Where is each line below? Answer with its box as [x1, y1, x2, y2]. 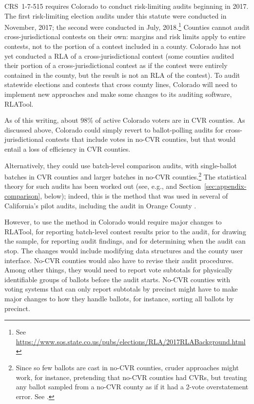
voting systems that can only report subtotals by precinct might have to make [4, 284, 238, 294]
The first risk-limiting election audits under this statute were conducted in [4, 10, 227, 21]
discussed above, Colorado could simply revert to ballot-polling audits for [4, 124, 223, 135]
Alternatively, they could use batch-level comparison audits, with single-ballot [4, 160, 237, 170]
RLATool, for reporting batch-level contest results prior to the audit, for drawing [4, 226, 246, 236]
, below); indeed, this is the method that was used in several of [40, 191, 228, 201]
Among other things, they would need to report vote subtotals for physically [4, 265, 233, 275]
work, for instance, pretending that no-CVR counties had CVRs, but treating [16, 372, 247, 382]
